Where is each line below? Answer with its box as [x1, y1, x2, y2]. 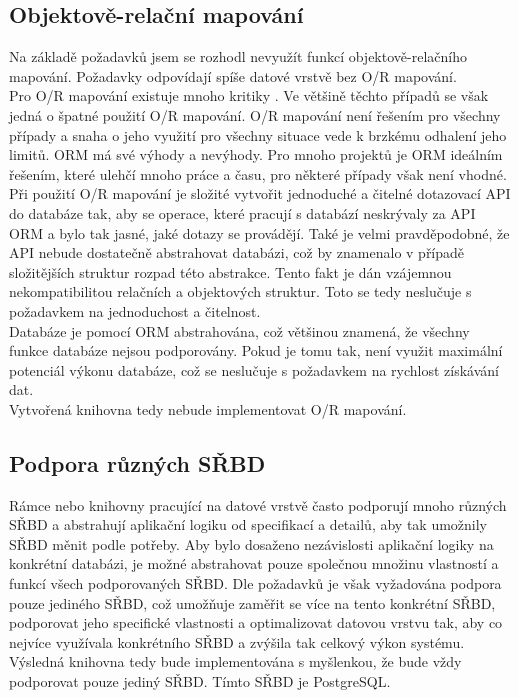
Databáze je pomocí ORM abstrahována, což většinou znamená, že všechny [9, 320, 470, 341]
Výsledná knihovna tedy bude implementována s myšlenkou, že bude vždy [9, 651, 462, 672]
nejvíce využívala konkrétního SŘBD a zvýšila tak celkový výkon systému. [9, 631, 465, 652]
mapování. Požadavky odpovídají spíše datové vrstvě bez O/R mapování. [9, 65, 457, 86]
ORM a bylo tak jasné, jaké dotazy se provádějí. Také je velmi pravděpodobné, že [9, 222, 510, 243]
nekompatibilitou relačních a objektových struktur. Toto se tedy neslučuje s [9, 281, 472, 302]
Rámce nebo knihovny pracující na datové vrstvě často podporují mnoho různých [9, 494, 507, 515]
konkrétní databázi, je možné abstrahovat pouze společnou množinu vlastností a [9, 553, 499, 574]
